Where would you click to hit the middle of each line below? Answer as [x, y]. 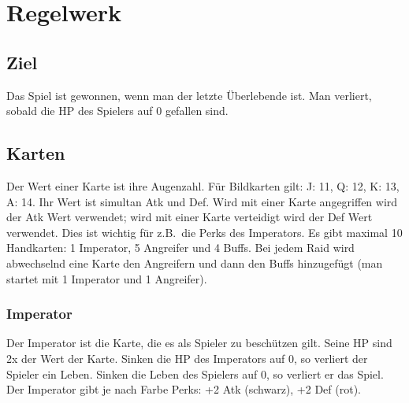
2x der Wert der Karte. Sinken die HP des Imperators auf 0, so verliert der [187, 358]
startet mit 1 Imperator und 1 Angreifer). [107, 278]
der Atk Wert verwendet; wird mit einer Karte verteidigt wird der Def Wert [190, 217]
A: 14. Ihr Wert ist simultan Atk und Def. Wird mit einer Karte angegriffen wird [202, 201]
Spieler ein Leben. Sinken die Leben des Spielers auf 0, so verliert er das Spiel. [195, 373]
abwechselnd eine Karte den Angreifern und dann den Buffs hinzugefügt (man [195, 263]
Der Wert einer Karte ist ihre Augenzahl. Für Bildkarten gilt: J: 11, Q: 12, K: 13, [203, 185]
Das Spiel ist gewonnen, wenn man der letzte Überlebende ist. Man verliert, [189, 95]
